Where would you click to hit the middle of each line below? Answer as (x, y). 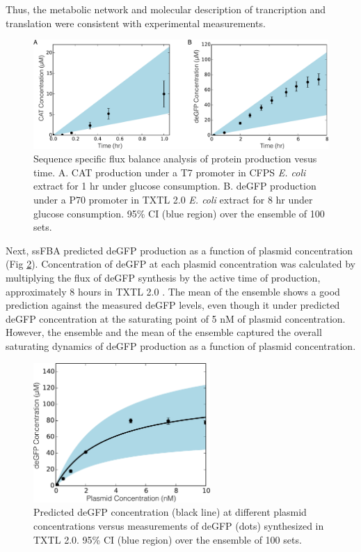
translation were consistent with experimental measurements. (136, 23)
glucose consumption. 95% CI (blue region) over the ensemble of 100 (179, 213)
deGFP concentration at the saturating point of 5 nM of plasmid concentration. (176, 318)
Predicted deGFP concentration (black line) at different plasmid (170, 512)
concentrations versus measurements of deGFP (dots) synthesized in (179, 526)
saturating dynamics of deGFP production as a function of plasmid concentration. (181, 346)
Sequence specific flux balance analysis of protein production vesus (175, 159)
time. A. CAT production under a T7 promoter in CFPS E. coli (170, 172)
